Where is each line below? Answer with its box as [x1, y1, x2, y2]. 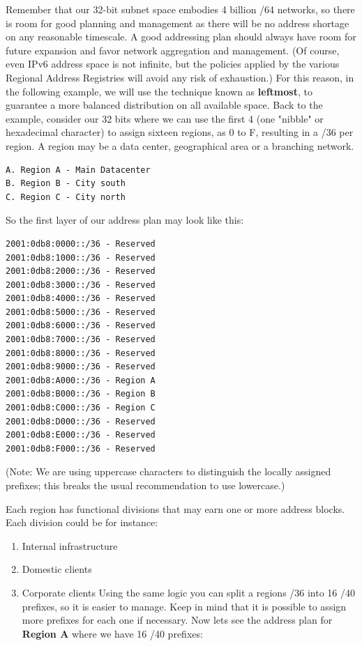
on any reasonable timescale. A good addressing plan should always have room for [6, 29, 356, 44]
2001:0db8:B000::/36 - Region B [6, 389, 156, 399]
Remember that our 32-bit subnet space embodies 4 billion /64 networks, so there [6, 2, 355, 16]
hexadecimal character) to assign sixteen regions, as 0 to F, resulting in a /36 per [6, 125, 354, 139]
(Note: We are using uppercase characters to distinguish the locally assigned [6, 464, 331, 479]
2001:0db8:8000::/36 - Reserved [6, 348, 156, 358]
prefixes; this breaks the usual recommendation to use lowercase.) [6, 478, 285, 492]
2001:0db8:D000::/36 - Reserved [6, 416, 156, 426]
